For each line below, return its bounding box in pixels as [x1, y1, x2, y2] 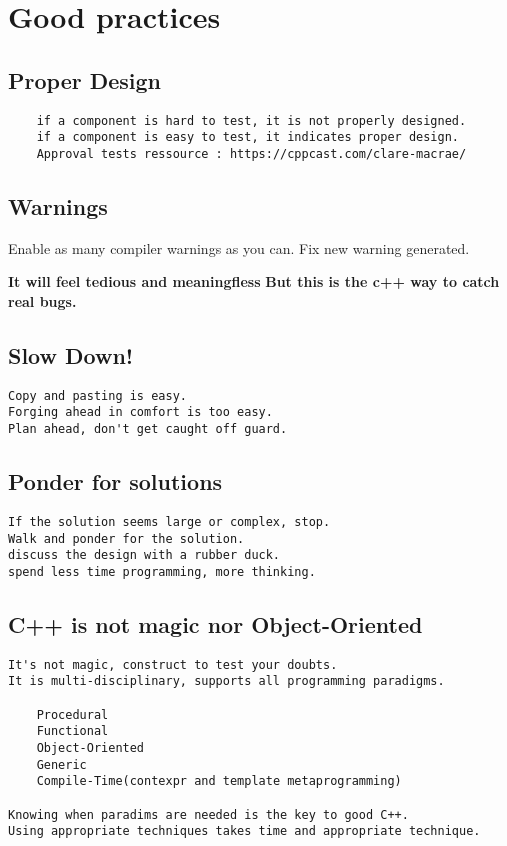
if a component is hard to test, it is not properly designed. [36, 113, 467, 128]
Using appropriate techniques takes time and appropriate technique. [8, 824, 481, 839]
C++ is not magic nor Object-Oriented [8, 608, 423, 639]
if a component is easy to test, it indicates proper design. [36, 130, 460, 145]
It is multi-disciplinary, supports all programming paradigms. [8, 674, 445, 689]
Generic [36, 757, 87, 772]
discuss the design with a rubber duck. [8, 548, 281, 563]
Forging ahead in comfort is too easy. [8, 405, 273, 420]
